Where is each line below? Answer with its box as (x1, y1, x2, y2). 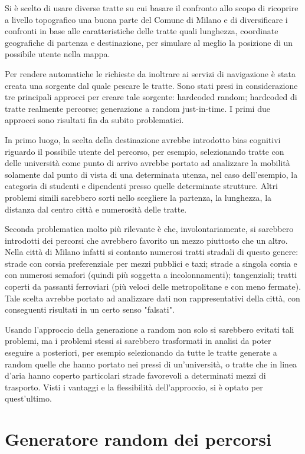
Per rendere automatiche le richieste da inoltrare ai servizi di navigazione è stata (5, 67, 296, 79)
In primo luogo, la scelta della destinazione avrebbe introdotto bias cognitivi (5, 133, 281, 145)
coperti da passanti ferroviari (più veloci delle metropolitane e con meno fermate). (5, 280, 301, 293)
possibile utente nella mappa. (5, 48, 110, 60)
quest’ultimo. (5, 392, 52, 405)
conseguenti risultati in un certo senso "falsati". (5, 303, 175, 316)
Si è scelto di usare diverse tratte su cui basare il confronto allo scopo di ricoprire (5, 2, 299, 14)
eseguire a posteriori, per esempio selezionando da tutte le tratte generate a (5, 346, 277, 359)
